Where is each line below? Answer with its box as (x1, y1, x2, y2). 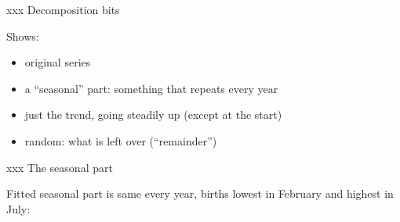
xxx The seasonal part (6, 159, 113, 175)
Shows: (6, 27, 39, 44)
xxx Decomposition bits (6, 2, 120, 17)
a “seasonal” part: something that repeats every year (24, 80, 278, 96)
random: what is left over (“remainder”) (24, 132, 217, 149)
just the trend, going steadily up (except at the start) (24, 106, 282, 123)
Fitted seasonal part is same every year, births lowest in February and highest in (6, 185, 394, 202)
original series (24, 54, 91, 70)
